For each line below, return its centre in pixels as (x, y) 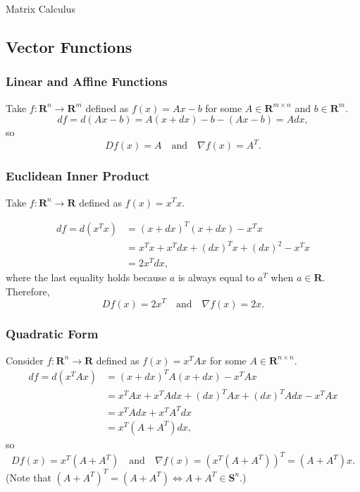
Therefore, (28, 291)
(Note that (29, 477)
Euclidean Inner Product (78, 176)
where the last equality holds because (86, 277)
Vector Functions (69, 46)
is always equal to (216, 277)
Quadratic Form (52, 334)
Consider (25, 360)
